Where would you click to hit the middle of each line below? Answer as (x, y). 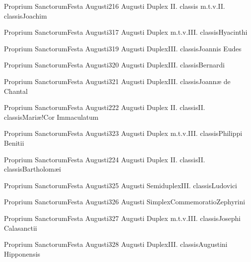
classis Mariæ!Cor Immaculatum (51, 117)
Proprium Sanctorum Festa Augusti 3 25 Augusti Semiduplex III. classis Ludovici (121, 185)
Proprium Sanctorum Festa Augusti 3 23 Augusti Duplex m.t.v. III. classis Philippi (123, 133)
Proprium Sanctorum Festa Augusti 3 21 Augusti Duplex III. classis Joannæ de (117, 81)
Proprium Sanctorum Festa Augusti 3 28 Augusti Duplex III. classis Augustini (116, 244)
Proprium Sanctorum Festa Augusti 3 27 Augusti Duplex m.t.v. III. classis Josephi (122, 218)
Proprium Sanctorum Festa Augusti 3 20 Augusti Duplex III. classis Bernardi (114, 65)
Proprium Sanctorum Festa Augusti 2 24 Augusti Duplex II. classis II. (105, 159)
